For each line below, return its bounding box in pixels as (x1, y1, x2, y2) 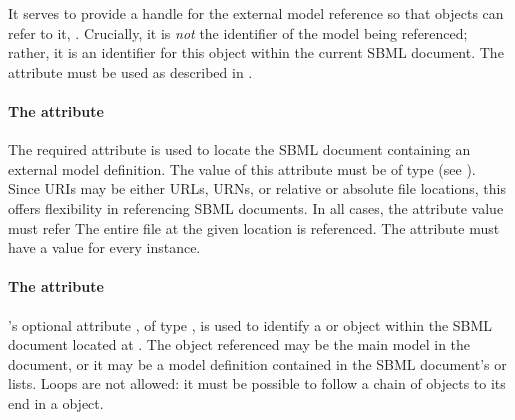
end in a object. (8, 392, 104, 413)
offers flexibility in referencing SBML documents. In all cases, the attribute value (8, 197, 504, 218)
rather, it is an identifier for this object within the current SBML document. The (8, 42, 504, 63)
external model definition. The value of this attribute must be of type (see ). (8, 158, 476, 179)
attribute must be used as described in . (8, 61, 253, 82)
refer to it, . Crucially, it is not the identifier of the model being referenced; (8, 22, 468, 43)
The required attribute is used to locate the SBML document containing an (8, 139, 471, 160)
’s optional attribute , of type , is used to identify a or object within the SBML (8, 314, 493, 335)
